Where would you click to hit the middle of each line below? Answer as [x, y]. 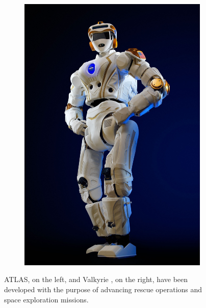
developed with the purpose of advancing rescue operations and [103, 289]
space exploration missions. [46, 299]
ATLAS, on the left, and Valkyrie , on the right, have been [96, 279]
